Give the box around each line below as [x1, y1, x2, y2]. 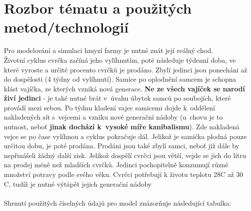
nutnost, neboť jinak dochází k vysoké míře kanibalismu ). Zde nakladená [4, 122, 239, 132]
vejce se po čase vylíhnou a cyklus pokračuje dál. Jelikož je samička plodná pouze [4, 131, 247, 141]
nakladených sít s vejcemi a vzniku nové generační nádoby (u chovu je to [4, 112, 223, 122]
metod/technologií [4, 17, 129, 37]
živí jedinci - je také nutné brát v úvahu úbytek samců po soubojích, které [4, 93, 231, 103]
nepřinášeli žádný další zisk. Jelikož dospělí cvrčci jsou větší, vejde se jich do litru [4, 150, 246, 160]
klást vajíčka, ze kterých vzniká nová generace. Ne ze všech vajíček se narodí [4, 83, 245, 93]
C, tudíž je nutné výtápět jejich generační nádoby [4, 178, 152, 189]
